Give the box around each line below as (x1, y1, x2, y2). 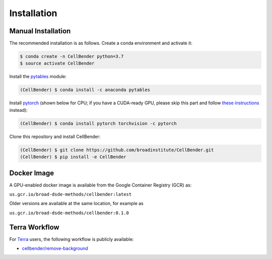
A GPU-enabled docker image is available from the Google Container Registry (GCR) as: (9, 182, 192, 188)
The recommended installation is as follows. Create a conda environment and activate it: (9, 40, 192, 46)
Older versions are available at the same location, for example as (9, 201, 144, 207)
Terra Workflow (9, 223, 60, 231)
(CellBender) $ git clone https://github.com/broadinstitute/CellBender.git (20, 147, 214, 153)
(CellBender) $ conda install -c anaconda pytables (20, 87, 151, 93)
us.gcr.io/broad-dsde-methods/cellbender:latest (9, 191, 132, 198)
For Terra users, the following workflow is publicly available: (9, 236, 134, 242)
